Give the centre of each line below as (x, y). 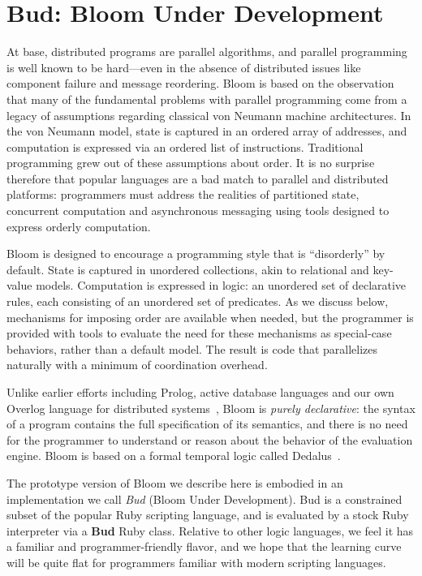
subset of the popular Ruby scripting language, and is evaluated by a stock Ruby (208, 515)
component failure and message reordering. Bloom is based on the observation (200, 83)
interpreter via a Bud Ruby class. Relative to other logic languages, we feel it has (210, 530)
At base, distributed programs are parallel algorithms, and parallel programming (207, 52)
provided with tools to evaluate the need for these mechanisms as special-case (199, 333)
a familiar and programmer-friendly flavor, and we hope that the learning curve (204, 546)
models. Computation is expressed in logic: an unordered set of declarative (221, 285)
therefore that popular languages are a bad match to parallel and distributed (198, 178)
